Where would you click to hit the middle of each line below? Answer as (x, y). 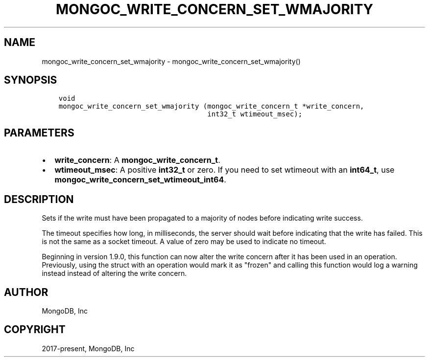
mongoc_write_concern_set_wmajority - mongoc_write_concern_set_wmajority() (171, 61)
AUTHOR (26, 292)
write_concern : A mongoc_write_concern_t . (137, 160)
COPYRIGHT (35, 330)
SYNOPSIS (31, 80)
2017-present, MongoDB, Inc (88, 348)
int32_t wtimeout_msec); (255, 114)
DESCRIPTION (39, 199)
